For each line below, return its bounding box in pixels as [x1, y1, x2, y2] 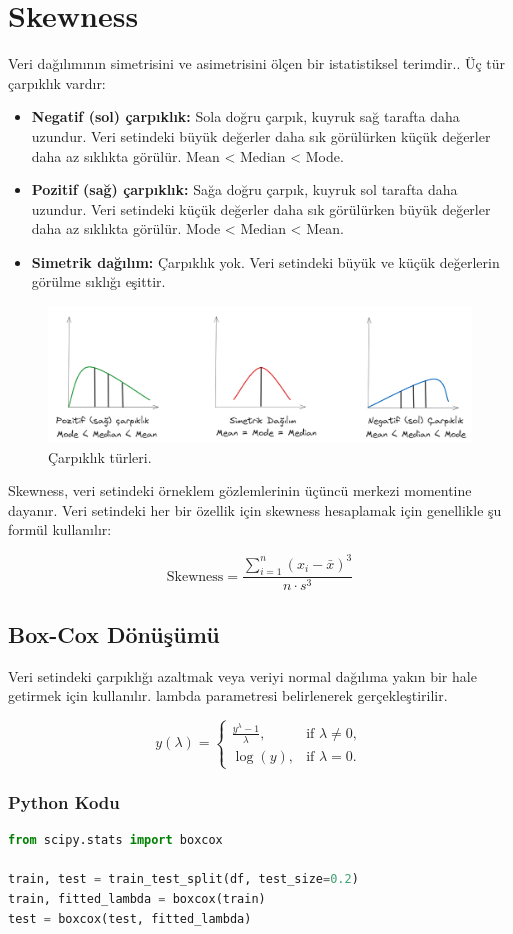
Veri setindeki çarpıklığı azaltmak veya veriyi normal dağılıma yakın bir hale [8, 665, 477, 686]
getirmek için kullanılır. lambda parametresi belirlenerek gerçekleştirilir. [8, 685, 448, 706]
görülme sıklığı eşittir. [31, 271, 166, 292]
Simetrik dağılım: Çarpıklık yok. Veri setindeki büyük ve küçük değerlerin [31, 251, 500, 272]
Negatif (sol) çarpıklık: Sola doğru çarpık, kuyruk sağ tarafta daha [31, 106, 460, 127]
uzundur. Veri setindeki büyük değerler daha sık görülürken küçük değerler [31, 125, 491, 146]
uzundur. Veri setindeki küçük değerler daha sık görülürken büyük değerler [31, 198, 491, 219]
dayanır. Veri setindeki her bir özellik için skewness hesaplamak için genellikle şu [8, 499, 502, 520]
